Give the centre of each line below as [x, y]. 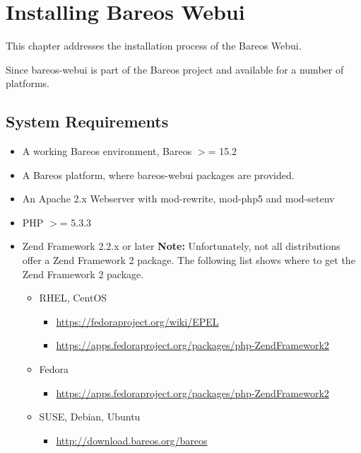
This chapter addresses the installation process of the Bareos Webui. [154, 46]
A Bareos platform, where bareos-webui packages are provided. [158, 174]
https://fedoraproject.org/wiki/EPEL [137, 321]
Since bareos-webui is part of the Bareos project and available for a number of [175, 69]
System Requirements [87, 121]
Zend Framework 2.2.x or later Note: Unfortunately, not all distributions [181, 246]
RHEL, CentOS [73, 298]
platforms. [28, 83]
